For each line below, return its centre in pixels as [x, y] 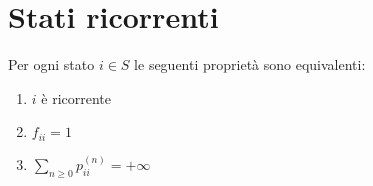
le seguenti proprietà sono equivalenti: [250, 64]
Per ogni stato [51, 64]
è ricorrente [76, 97]
